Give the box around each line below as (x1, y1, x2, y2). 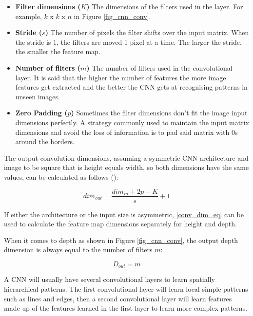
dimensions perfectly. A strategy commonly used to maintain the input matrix (15, 117, 249, 127)
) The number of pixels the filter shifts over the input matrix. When (45, 27, 249, 37)
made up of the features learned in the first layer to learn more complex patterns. (4, 303, 248, 313)
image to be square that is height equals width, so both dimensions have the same (4, 162, 249, 172)
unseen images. (15, 91, 60, 101)
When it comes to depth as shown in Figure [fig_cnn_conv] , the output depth (4, 235, 238, 245)
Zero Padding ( (15, 108, 68, 118)
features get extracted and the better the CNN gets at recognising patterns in (15, 82, 248, 92)
